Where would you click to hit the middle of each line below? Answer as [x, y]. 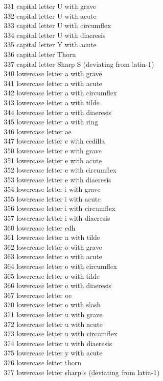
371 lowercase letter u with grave [53, 314]
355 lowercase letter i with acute [52, 198]
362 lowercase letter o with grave [53, 247]
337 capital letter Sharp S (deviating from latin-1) [79, 64]
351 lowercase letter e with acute [53, 160]
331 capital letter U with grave [50, 6]
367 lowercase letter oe [38, 295]
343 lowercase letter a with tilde [52, 102]
